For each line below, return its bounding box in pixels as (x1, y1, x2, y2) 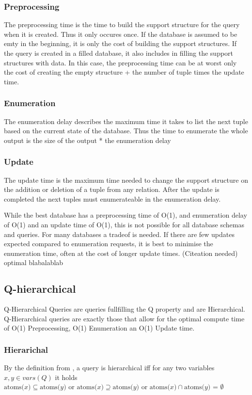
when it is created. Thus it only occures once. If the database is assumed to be (4, 29, 237, 39)
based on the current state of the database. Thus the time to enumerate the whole (4, 126, 248, 136)
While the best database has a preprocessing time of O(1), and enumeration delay (4, 210, 247, 220)
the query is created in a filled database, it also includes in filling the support (4, 48, 234, 58)
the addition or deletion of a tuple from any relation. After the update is (4, 184, 220, 194)
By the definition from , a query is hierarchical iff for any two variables (4, 363, 215, 373)
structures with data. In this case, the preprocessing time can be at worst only (4, 57, 237, 67)
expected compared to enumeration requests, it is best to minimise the (4, 238, 213, 249)
